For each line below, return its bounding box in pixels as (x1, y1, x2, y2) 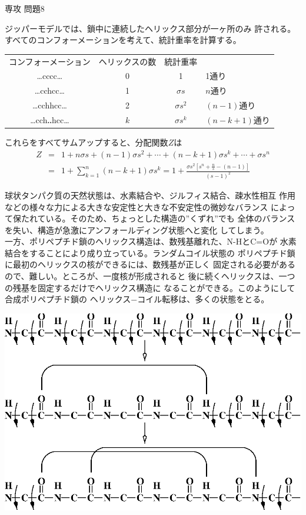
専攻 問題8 (5, 2, 45, 14)
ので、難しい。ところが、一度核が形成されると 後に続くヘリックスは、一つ (5, 270, 295, 282)
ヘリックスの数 (98, 55, 157, 67)
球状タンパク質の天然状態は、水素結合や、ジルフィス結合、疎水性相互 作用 (5, 189, 295, 201)
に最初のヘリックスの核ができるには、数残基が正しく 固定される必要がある (5, 258, 295, 270)
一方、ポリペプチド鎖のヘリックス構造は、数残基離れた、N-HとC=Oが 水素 (5, 235, 297, 247)
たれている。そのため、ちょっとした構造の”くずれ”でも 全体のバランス (21, 212, 295, 225)
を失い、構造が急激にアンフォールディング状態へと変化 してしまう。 (5, 223, 269, 236)
